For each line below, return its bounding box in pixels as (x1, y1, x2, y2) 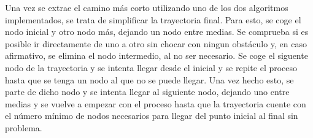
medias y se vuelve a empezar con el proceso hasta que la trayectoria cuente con (5, 97, 306, 110)
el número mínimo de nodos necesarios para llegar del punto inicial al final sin (5, 109, 298, 122)
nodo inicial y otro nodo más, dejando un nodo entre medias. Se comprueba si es (5, 25, 309, 38)
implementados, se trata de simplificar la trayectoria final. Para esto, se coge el (5, 13, 301, 26)
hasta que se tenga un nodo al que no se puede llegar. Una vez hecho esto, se (5, 73, 294, 86)
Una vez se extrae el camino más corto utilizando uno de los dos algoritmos (5, 1, 288, 13)
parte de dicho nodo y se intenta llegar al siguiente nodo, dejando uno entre (5, 85, 290, 98)
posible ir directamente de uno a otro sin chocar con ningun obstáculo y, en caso (5, 37, 307, 50)
